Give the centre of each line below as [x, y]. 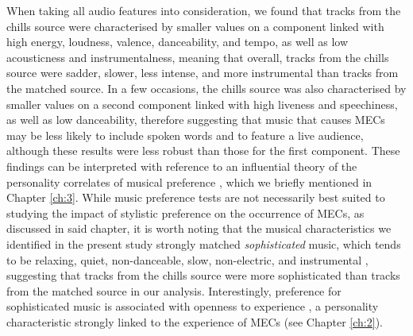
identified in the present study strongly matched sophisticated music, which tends [204, 243]
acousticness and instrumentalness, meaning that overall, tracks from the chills [198, 57]
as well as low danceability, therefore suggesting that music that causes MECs [196, 120]
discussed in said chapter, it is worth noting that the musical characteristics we [199, 228]
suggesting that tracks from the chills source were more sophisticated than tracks [203, 275]
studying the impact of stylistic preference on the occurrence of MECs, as [185, 212]
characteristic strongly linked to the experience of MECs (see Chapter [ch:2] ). [195, 321]
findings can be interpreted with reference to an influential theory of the [182, 166]
